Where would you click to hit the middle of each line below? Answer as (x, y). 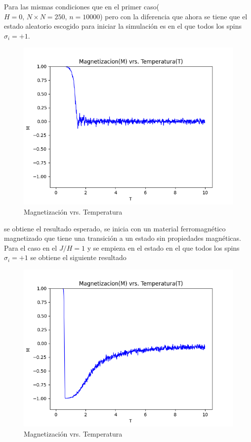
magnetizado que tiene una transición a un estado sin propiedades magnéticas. (123, 238)
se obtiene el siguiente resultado (78, 257)
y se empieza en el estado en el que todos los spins (163, 247)
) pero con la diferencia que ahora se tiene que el (174, 16)
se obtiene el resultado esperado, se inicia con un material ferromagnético (115, 228)
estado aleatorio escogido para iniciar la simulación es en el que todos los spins (123, 26)
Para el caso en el (31, 247)
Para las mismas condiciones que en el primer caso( (82, 6)
